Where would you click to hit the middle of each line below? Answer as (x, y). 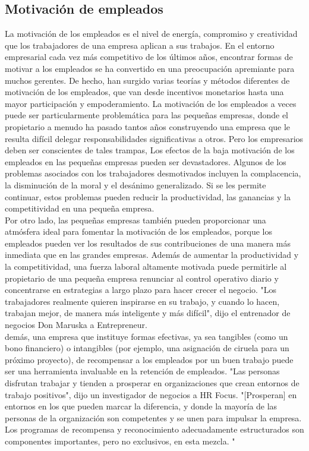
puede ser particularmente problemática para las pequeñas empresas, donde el (146, 115)
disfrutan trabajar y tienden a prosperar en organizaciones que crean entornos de (152, 383)
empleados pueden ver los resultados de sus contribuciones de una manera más (148, 243)
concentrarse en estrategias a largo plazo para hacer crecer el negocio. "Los (141, 290)
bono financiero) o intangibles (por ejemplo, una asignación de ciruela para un (147, 348)
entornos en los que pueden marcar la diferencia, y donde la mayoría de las (141, 406)
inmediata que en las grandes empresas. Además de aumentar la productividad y (152, 255)
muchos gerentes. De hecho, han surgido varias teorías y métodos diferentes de (147, 80)
